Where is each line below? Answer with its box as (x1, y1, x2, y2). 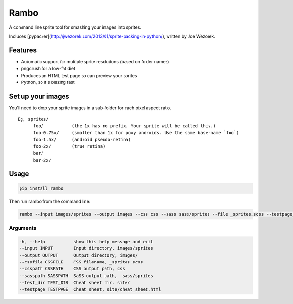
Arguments (9, 224, 37, 231)
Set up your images (9, 92, 69, 100)
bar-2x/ (33, 157, 51, 163)
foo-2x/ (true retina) (33, 143, 105, 149)
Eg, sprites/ (18, 116, 49, 122)
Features (9, 46, 37, 54)
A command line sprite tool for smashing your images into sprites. (9, 24, 142, 30)
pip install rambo (19, 185, 63, 191)
